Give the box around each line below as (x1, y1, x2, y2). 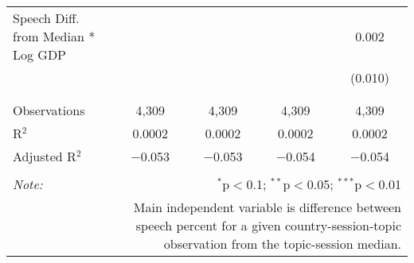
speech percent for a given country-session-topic (135, 216, 401, 234)
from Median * (13, 27, 96, 45)
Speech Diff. (13, 9, 80, 27)
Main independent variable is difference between (133, 198, 401, 216)
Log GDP (13, 45, 67, 64)
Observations (13, 101, 85, 119)
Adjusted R (13, 147, 76, 165)
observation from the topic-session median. (163, 234, 401, 253)
